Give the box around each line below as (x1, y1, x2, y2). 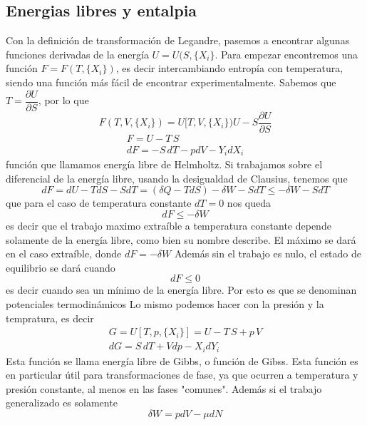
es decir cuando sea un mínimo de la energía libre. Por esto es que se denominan (6, 282, 357, 297)
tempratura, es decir (6, 310, 94, 325)
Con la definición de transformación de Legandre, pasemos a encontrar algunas (6, 33, 350, 48)
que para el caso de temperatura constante (6, 195, 192, 210)
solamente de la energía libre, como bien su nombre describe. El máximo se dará (6, 232, 356, 247)
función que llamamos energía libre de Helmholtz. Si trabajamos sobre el (6, 157, 323, 172)
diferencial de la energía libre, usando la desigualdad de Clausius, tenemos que (6, 170, 348, 185)
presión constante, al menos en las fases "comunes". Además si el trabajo (6, 381, 322, 396)
